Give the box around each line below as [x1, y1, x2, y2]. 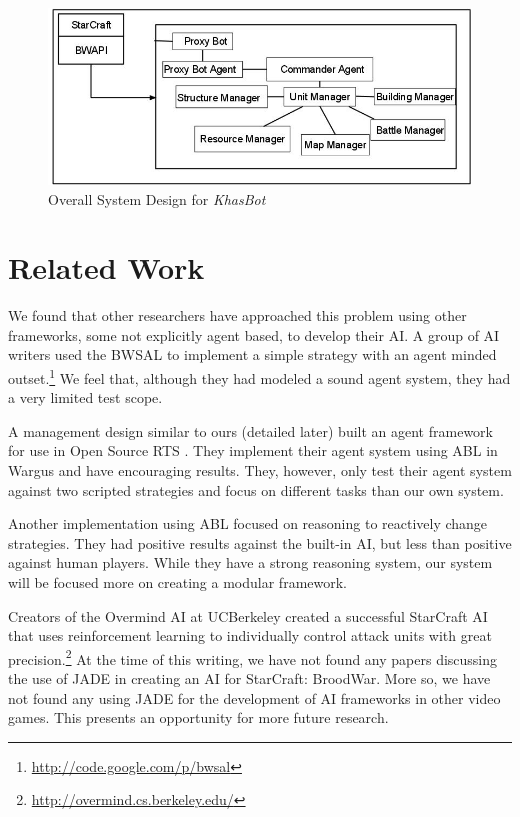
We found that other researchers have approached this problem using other [8, 305, 467, 326]
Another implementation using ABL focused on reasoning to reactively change [8, 513, 488, 534]
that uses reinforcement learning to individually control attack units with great [8, 625, 492, 646]
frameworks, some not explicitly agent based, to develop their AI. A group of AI [8, 324, 500, 345]
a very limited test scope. [8, 387, 163, 408]
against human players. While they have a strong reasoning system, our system [8, 552, 493, 573]
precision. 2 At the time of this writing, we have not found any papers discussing [8, 645, 498, 669]
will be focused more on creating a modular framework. [8, 572, 347, 593]
